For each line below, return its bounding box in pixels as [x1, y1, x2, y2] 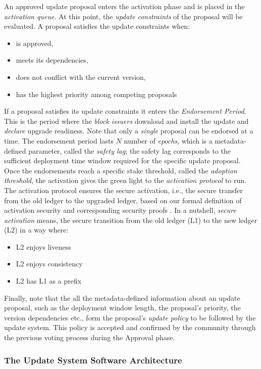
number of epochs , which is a [124, 135, 213, 146]
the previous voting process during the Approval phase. [4, 332, 175, 343]
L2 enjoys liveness [16, 241, 71, 252]
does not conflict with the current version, [16, 71, 146, 82]
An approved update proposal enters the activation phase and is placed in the [4, 1, 245, 11]
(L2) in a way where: [4, 224, 69, 235]
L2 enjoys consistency [16, 258, 83, 269]
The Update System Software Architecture [4, 353, 182, 366]
